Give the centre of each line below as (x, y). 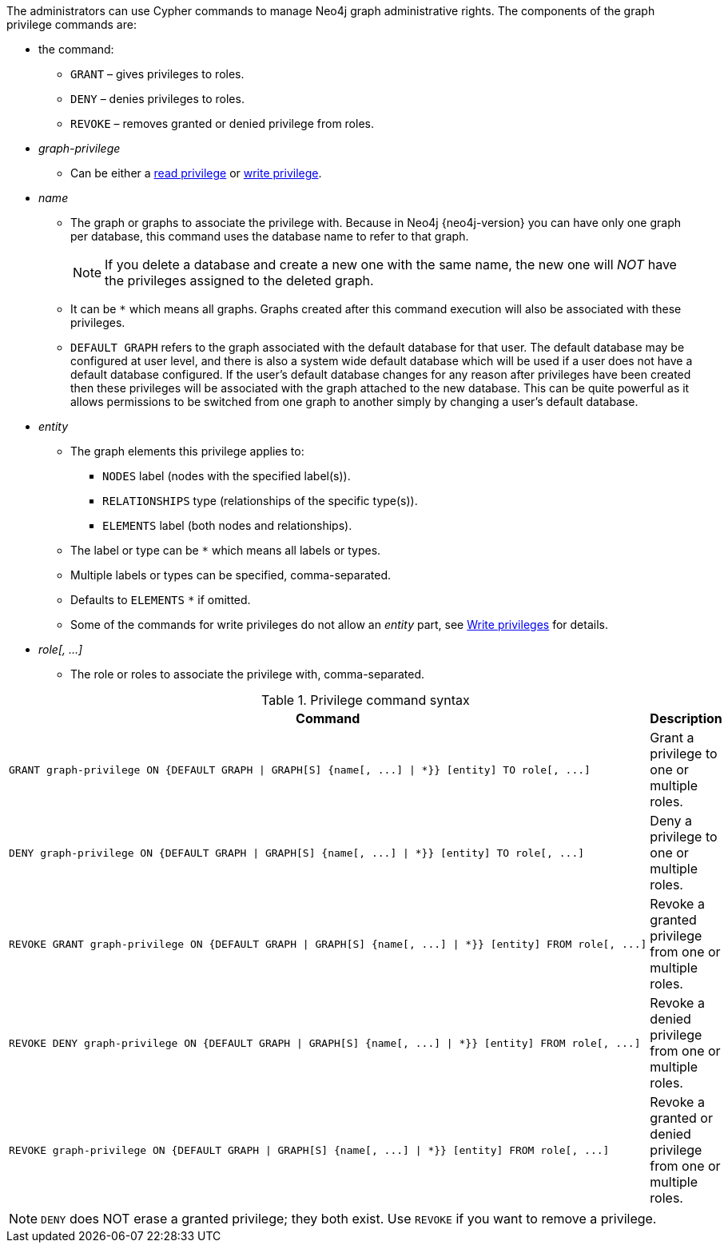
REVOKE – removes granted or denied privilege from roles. (222, 123)
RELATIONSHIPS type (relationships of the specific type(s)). (260, 501)
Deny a (671, 821)
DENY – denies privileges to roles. (157, 99)
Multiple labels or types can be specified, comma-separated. (231, 575)
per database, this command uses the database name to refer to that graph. (270, 236)
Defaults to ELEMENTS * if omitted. (161, 600)
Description (686, 718)
